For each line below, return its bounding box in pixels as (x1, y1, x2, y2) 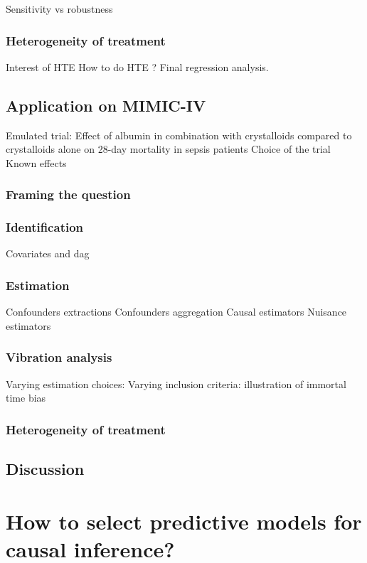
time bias (6, 390, 46, 405)
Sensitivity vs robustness (6, 1, 113, 16)
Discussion (6, 458, 85, 480)
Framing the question (6, 186, 131, 203)
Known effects (6, 155, 67, 170)
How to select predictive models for (6, 506, 362, 535)
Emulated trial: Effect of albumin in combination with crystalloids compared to (6, 127, 352, 142)
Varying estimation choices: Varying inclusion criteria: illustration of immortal (6, 376, 346, 391)
